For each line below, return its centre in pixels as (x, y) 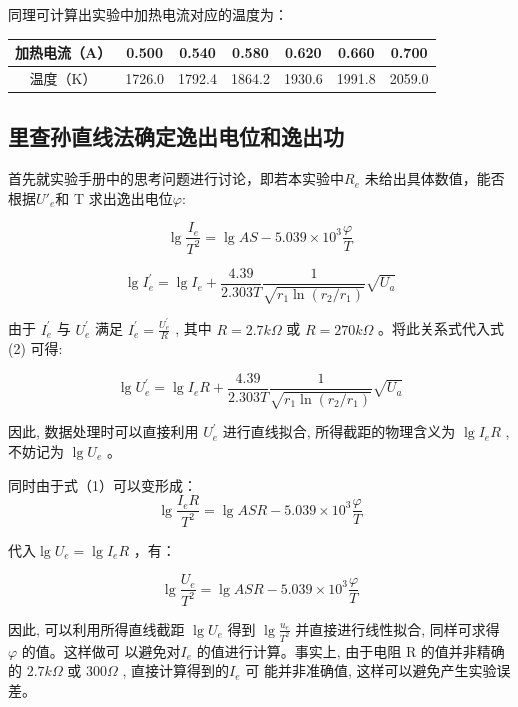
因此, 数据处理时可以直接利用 (103, 431)
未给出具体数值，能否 (434, 178)
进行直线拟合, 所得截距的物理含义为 (339, 431)
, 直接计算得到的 (176, 670)
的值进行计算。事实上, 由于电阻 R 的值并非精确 (350, 650)
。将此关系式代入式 (441, 328)
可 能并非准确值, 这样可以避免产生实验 (371, 670)
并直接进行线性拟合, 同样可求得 (397, 628)
